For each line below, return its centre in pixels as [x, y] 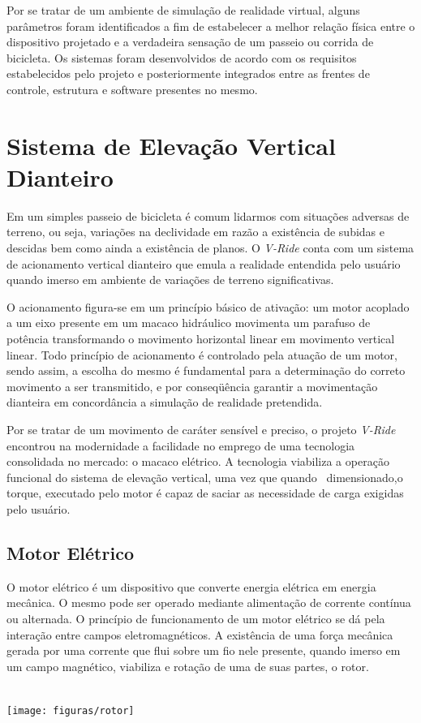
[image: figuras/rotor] [71, 710]
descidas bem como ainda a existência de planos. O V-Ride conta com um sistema [210, 248]
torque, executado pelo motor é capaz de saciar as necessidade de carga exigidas [205, 493]
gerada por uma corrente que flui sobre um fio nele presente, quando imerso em [204, 650]
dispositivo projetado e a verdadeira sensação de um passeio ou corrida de [190, 42]
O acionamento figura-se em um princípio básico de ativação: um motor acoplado [208, 306]
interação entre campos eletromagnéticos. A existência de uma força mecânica [200, 634]
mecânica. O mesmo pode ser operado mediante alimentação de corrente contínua [209, 602]
